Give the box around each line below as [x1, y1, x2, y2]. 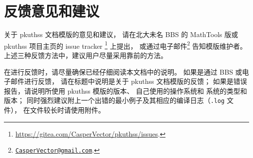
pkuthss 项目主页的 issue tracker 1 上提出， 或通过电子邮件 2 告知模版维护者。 [4, 39, 247, 51]
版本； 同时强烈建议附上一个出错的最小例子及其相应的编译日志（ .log [4, 95, 225, 105]
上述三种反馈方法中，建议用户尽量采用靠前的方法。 [4, 50, 167, 60]
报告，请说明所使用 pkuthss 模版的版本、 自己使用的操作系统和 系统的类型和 [4, 85, 247, 96]
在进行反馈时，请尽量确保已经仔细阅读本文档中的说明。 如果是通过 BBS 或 [4, 66, 242, 77]
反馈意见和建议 [4, 1, 100, 21]
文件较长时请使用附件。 [30, 105, 105, 115]
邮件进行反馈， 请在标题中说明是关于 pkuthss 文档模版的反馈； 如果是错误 [10, 76, 247, 86]
